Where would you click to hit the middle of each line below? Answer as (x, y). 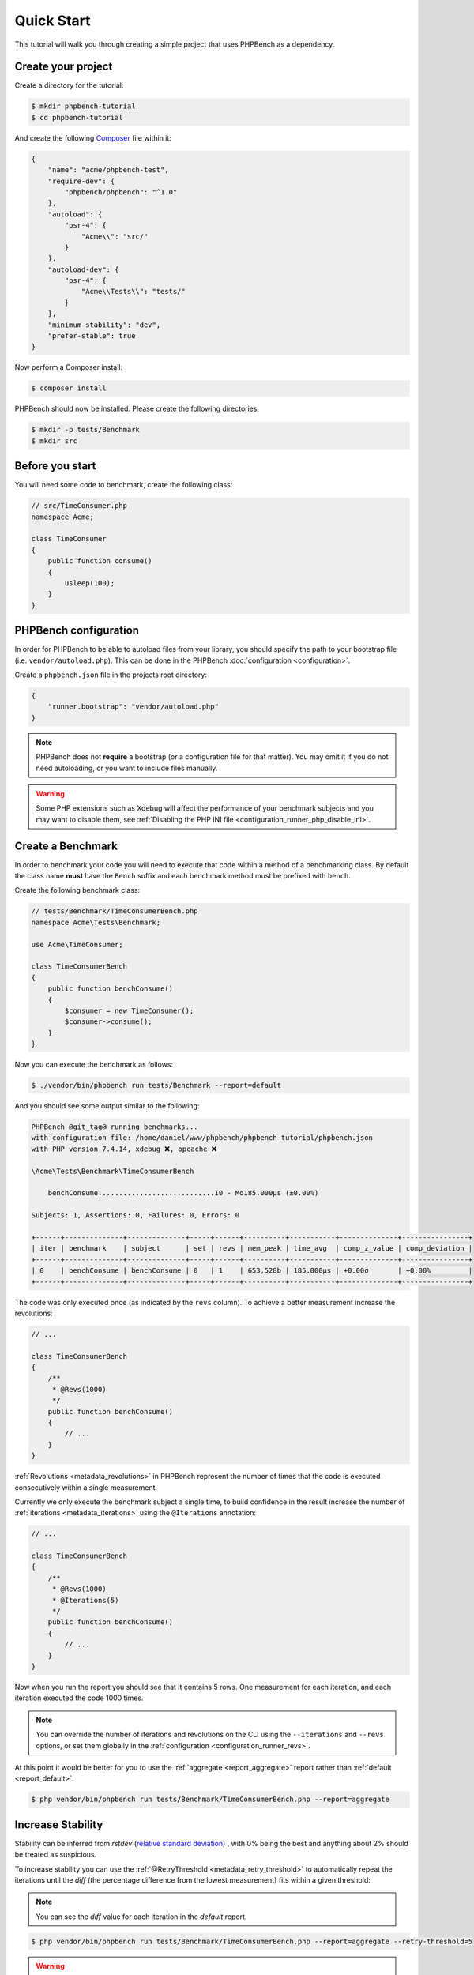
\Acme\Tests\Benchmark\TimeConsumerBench (113, 1171)
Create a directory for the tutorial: (69, 85)
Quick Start (53, 21)
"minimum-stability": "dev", (104, 325)
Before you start (55, 466)
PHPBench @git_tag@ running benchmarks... (115, 1127)
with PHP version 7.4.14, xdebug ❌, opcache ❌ (124, 1149)
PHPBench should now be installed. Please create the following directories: (137, 409)
